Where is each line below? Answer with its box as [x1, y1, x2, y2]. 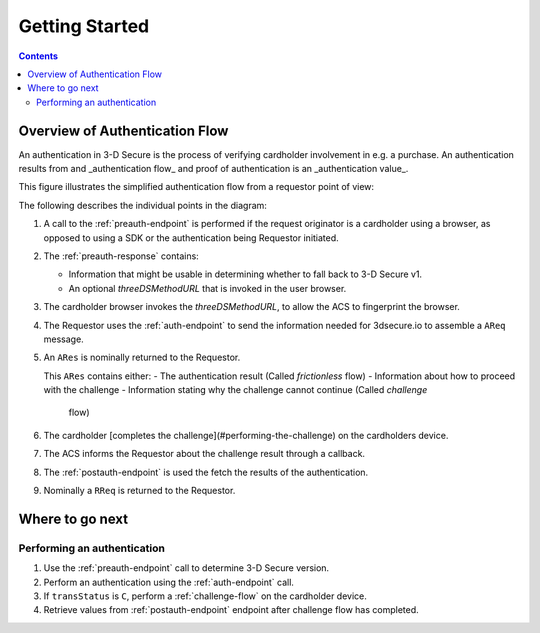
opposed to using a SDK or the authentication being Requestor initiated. [43, 231, 339, 244]
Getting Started [18, 15, 150, 37]
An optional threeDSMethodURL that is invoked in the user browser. [68, 282, 347, 294]
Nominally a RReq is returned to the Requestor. [43, 485, 236, 497]
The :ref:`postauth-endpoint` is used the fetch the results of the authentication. [43, 466, 369, 478]
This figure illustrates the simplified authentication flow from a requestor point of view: [18, 181, 375, 193]
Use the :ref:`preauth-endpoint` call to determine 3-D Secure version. [43, 562, 330, 574]
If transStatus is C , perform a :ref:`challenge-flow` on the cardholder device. [43, 590, 367, 602]
